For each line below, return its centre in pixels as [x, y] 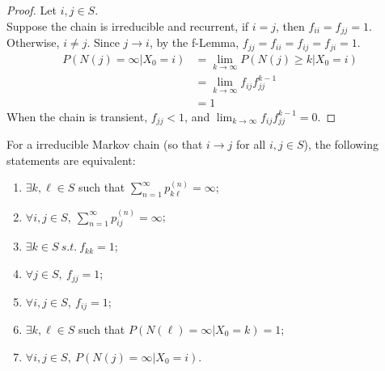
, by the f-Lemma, [194, 42]
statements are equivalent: [71, 160]
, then [290, 25]
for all [251, 144]
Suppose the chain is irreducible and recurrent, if [128, 25]
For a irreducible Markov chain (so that [105, 144]
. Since [103, 42]
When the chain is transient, [77, 116]
